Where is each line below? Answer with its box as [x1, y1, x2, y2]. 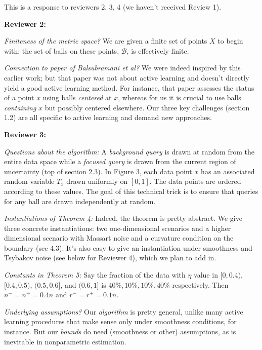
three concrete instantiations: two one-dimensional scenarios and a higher [4, 222, 231, 233]
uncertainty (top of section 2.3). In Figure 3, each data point [4, 166, 192, 176]
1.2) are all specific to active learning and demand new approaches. [4, 112, 212, 123]
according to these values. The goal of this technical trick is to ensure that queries [4, 185, 258, 196]
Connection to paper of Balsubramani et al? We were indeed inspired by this [4, 62, 241, 73]
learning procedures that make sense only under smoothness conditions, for [4, 316, 237, 327]
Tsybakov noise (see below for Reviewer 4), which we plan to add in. [4, 252, 216, 263]
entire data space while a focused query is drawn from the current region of [4, 156, 236, 167]
